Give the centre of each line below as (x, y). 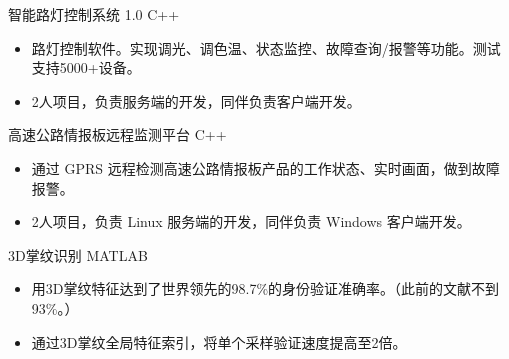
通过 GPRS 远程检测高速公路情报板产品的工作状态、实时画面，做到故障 (265, 167)
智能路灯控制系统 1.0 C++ (94, 14)
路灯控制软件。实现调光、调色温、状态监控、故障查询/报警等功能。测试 (266, 47)
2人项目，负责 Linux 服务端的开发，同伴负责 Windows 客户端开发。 (251, 221)
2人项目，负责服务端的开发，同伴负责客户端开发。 (196, 100)
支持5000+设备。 (86, 67)
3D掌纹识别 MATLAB (78, 254)
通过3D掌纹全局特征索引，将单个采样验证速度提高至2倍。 (219, 341)
